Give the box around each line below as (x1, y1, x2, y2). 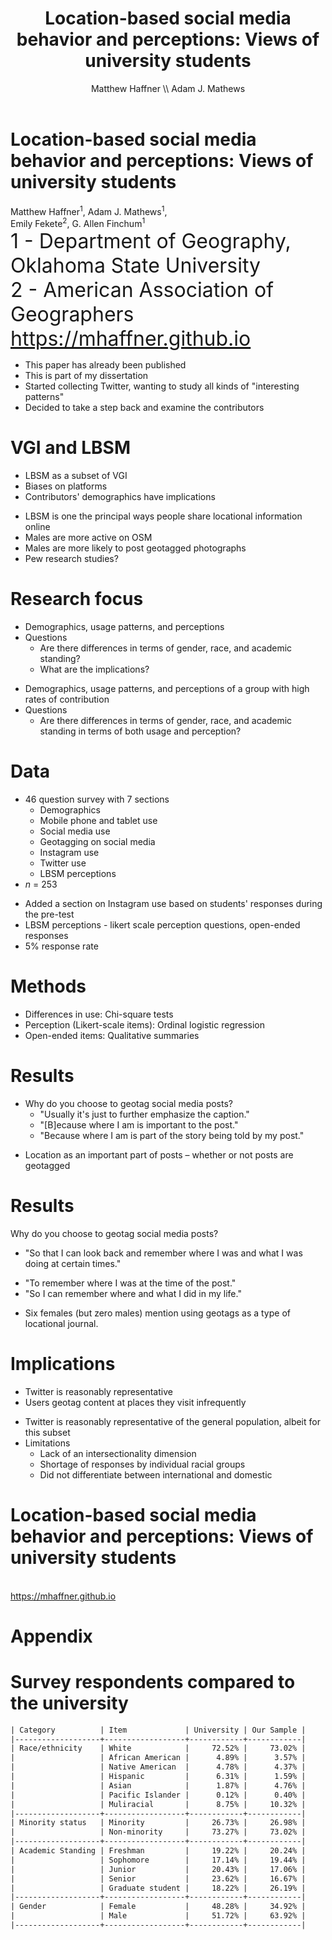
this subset (24, 1426, 71, 1438)
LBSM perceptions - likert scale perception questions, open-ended (24, 918, 301, 931)
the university (10, 1692, 129, 1714)
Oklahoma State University (10, 253, 262, 278)
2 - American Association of (10, 277, 274, 302)
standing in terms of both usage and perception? (39, 725, 242, 737)
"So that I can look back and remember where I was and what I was (24, 1247, 303, 1259)
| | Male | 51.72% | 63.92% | (10, 1911, 307, 1921)
